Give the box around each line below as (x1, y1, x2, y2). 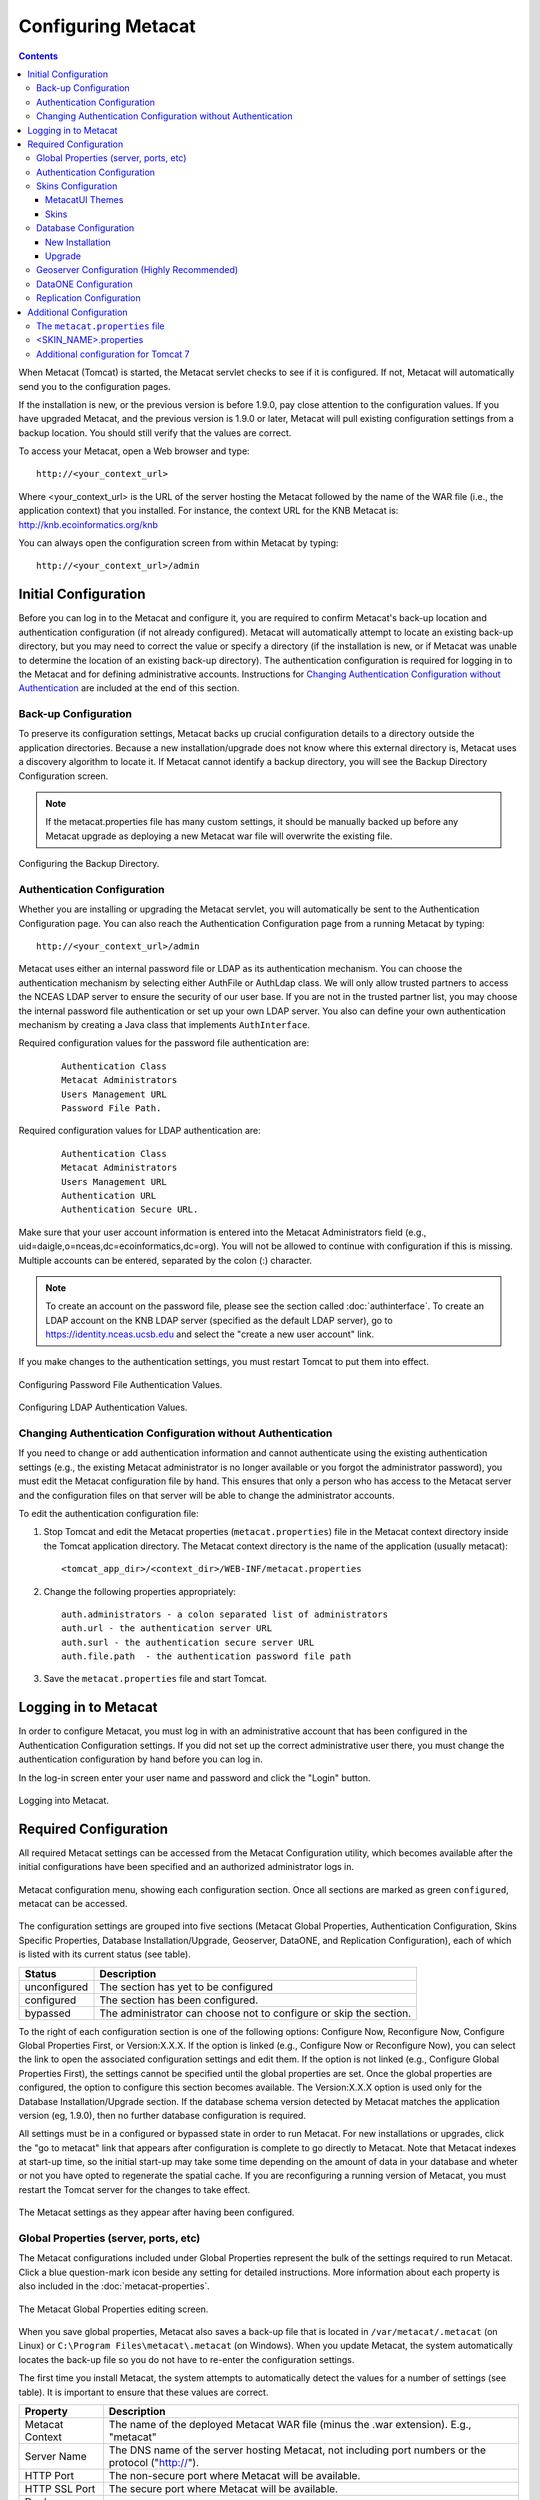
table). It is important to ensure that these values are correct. (18, 2386, 269, 2398)
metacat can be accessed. (18, 1898, 128, 1910)
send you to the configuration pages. (18, 380, 171, 392)
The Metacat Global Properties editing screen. (18, 2303, 209, 2315)
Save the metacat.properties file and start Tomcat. (43, 1673, 267, 1685)
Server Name (24, 2449, 87, 2463)
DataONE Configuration (36, 278, 134, 290)
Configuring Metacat (18, 15, 196, 37)
